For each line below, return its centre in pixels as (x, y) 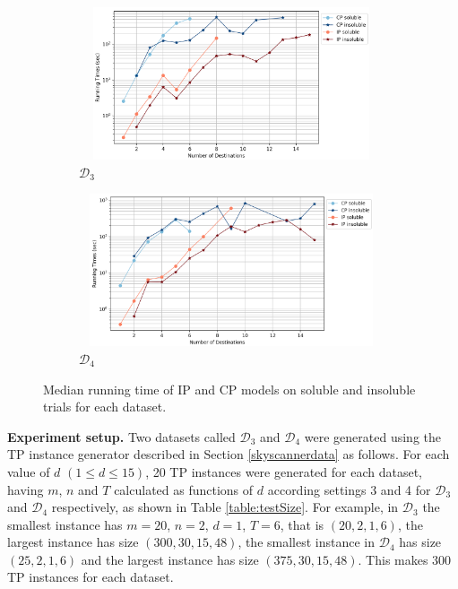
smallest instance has (65, 524)
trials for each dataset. (105, 407)
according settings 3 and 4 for (349, 489)
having (26, 489)
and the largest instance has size (170, 559)
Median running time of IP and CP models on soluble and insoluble (229, 389)
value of (29, 471)
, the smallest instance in (307, 542)
